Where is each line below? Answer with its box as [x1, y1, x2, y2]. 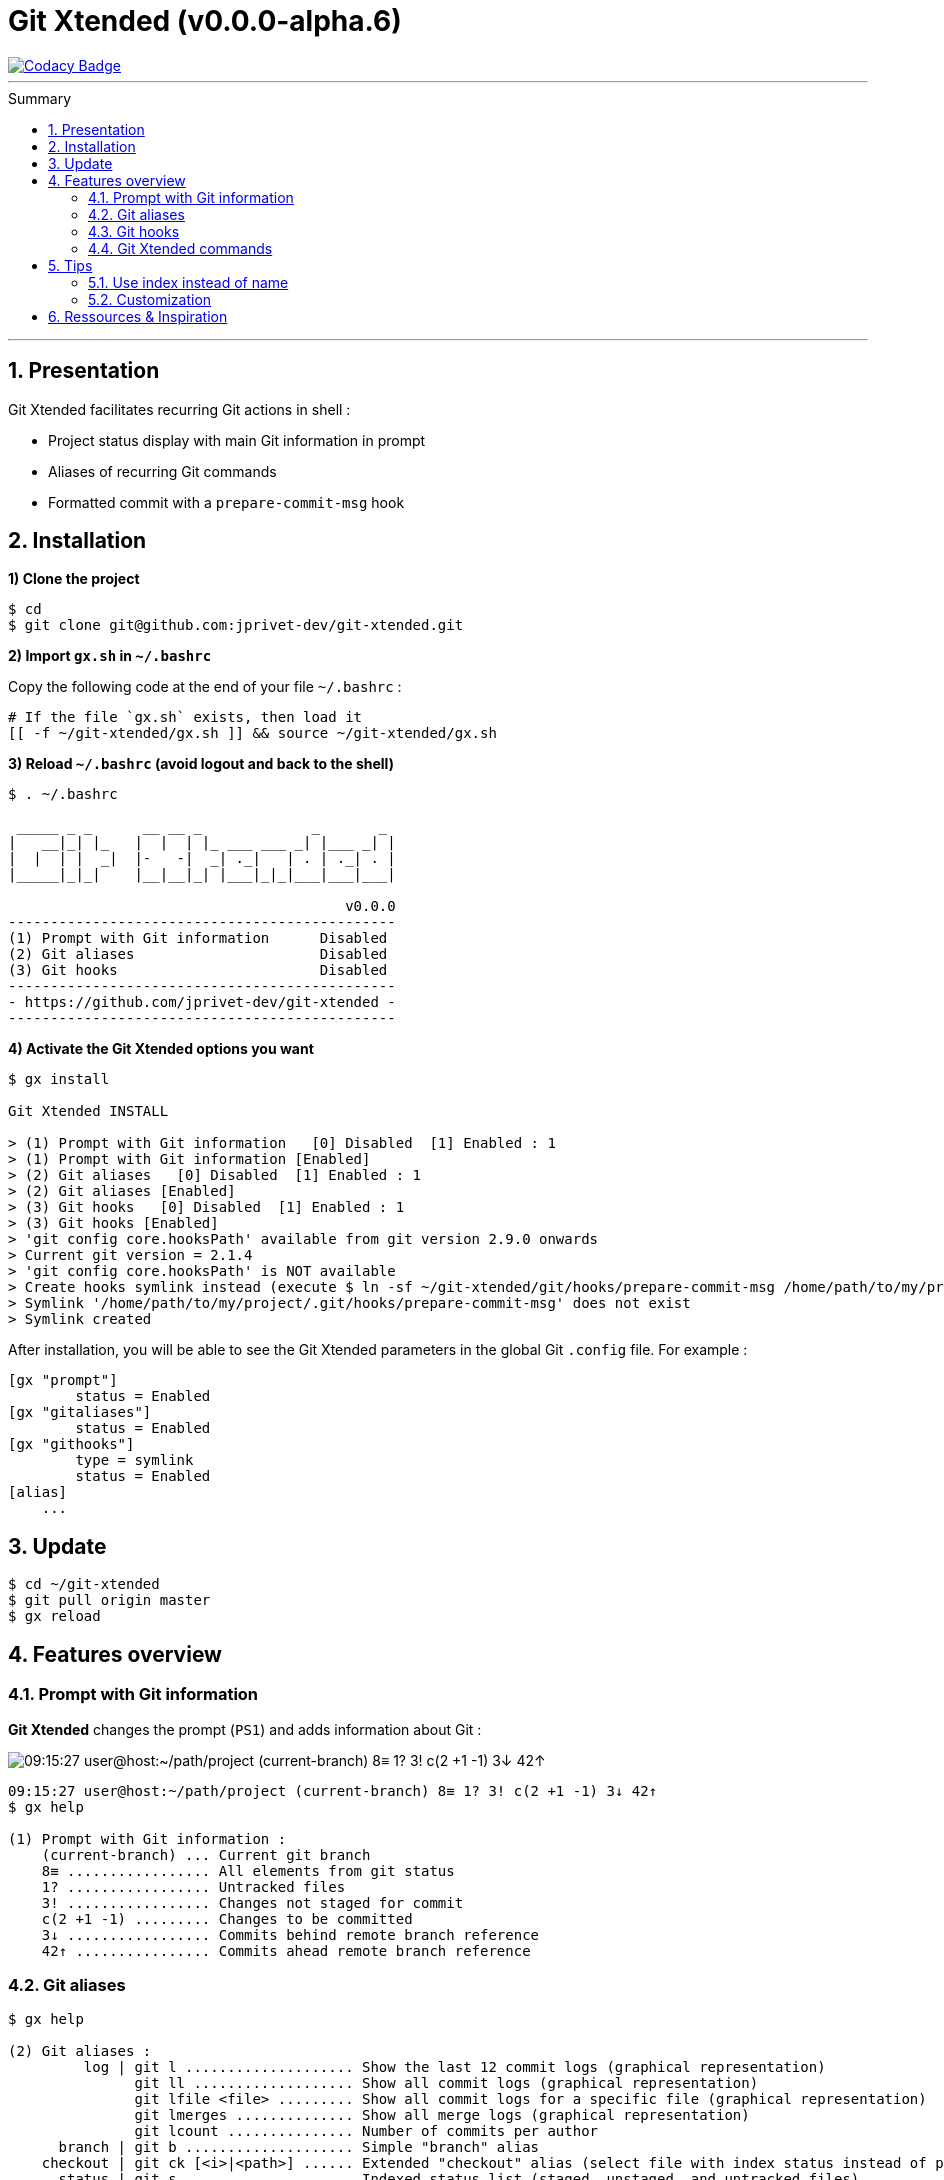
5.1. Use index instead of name [88, 273, 289, 291]
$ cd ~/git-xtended [8, 1576, 160, 1593]
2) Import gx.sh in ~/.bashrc [8, 647, 212, 665]
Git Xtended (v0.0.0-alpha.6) [8, 4, 402, 38]
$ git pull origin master [8, 1592, 211, 1609]
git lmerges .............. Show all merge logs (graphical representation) [134, 2107, 750, 2124]
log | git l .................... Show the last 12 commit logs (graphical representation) [83, 2059, 826, 2076]
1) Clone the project [8, 570, 140, 588]
